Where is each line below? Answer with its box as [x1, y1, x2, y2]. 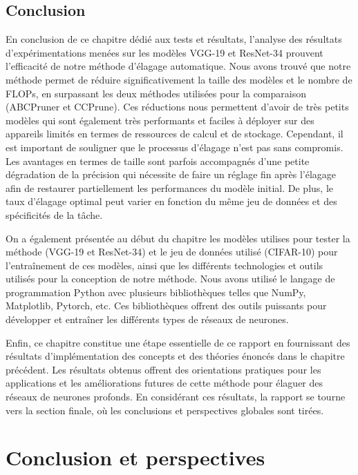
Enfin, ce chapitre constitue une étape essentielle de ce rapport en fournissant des [6, 335, 350, 349]
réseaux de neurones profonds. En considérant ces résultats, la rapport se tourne [6, 389, 346, 404]
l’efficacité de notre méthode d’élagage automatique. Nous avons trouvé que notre [6, 59, 351, 73]
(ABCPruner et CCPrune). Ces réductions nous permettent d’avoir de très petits [6, 99, 349, 114]
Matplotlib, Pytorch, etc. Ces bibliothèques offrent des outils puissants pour [6, 298, 327, 313]
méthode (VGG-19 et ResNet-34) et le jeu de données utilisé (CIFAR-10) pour [6, 244, 338, 259]
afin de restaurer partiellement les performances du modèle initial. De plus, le [6, 180, 334, 195]
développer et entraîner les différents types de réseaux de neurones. [6, 312, 289, 327]
